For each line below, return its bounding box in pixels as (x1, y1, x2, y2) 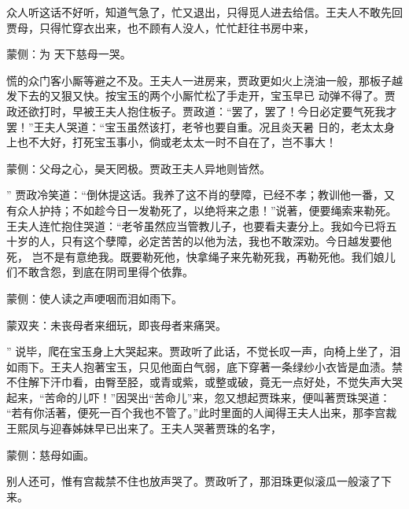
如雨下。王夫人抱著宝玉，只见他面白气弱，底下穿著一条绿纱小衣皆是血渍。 (6, 358, 392, 374)
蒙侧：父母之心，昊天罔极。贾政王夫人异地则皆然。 (6, 160, 271, 176)
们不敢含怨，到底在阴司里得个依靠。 (6, 264, 193, 280)
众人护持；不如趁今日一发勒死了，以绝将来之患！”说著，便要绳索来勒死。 (17, 201, 397, 218)
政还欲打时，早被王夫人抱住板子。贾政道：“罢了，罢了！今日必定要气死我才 (6, 102, 397, 119)
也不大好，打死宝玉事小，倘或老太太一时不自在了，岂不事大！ (17, 134, 337, 150)
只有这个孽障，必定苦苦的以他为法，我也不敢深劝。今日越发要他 (61, 233, 392, 249)
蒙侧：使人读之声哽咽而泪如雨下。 (6, 290, 182, 306)
